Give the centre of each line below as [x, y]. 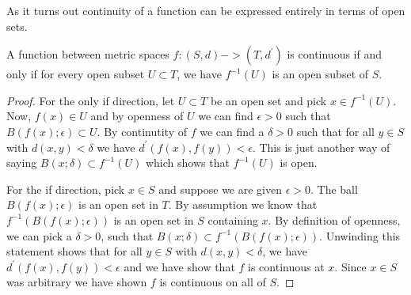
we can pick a [39, 235]
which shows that [187, 163]
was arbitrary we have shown [77, 282]
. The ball [334, 189]
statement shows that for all [74, 251]
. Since [350, 266]
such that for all [335, 131]
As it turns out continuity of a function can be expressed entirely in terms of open [206, 10]
